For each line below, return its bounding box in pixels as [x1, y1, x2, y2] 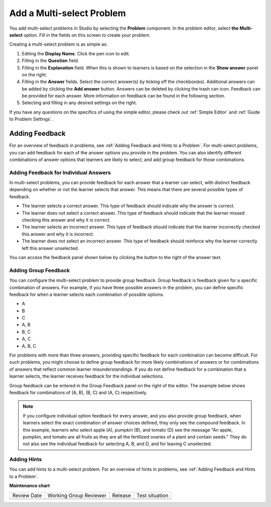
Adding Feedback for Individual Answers [9, 169, 111, 176]
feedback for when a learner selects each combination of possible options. [9, 291, 165, 297]
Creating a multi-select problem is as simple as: [9, 41, 108, 47]
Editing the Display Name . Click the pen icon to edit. [22, 50, 130, 56]
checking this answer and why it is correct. [22, 217, 111, 223]
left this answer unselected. [22, 245, 79, 251]
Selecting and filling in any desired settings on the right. [22, 100, 138, 106]
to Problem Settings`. [9, 116, 53, 122]
